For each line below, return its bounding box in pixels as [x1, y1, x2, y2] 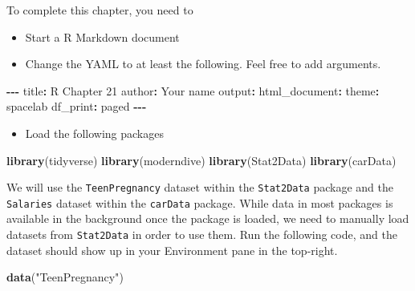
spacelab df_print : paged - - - [6, 98, 147, 115]
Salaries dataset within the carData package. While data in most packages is [6, 194, 393, 211]
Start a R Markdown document [25, 28, 180, 45]
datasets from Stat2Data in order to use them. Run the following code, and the [6, 226, 397, 243]
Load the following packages [25, 124, 164, 141]
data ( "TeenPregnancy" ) [6, 269, 124, 285]
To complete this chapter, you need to [6, 2, 193, 18]
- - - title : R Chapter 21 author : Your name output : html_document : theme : [6, 82, 380, 99]
